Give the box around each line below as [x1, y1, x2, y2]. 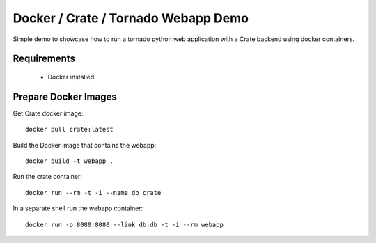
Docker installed [47, 72, 95, 81]
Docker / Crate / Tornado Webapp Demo [13, 10, 249, 26]
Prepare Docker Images [13, 91, 118, 102]
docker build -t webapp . [25, 157, 114, 165]
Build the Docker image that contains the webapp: [13, 141, 157, 149]
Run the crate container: [13, 173, 83, 181]
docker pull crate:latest [25, 125, 114, 134]
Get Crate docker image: [13, 109, 84, 118]
